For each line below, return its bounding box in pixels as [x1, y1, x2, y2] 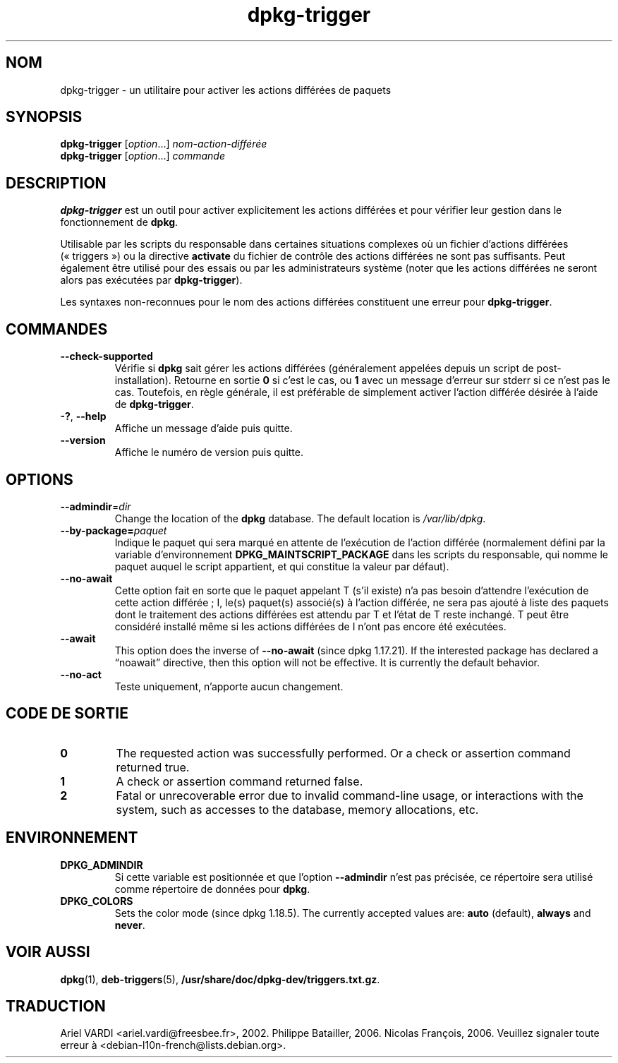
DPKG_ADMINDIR [60, 858, 143, 871]
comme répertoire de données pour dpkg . [114, 882, 310, 895]
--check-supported [60, 350, 153, 363]
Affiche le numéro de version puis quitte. [114, 446, 303, 459]
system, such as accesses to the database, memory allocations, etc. [116, 802, 479, 817]
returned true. [116, 759, 190, 774]
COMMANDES [6, 320, 108, 338]
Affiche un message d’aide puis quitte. [114, 422, 293, 435]
